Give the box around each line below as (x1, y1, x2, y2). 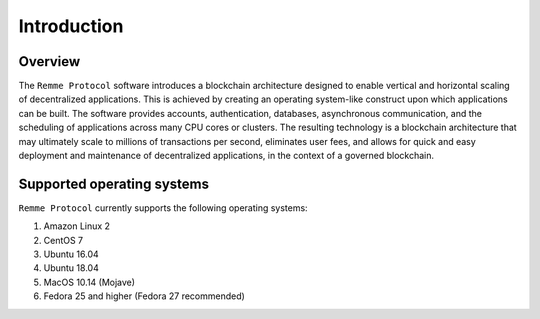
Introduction (18, 15, 124, 37)
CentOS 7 (43, 234, 84, 246)
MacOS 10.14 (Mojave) (43, 276, 135, 288)
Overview (18, 53, 81, 70)
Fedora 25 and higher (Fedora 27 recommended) (43, 290, 245, 302)
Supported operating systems (18, 175, 210, 192)
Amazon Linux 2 (43, 220, 110, 232)
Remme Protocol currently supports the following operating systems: (18, 201, 309, 214)
